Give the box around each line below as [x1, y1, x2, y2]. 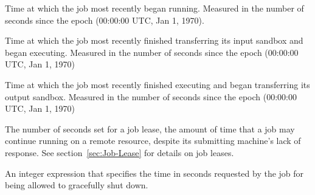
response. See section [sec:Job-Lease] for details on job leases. [5, 146, 234, 159]
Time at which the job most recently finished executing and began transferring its [5, 78, 310, 91]
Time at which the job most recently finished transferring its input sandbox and [5, 34, 303, 47]
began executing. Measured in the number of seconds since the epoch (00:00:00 [5, 46, 299, 58]
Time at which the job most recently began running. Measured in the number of [5, 2, 304, 14]
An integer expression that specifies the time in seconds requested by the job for [5, 166, 304, 179]
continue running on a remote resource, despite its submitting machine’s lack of [5, 134, 301, 147]
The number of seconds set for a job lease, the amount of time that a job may [5, 122, 295, 135]
